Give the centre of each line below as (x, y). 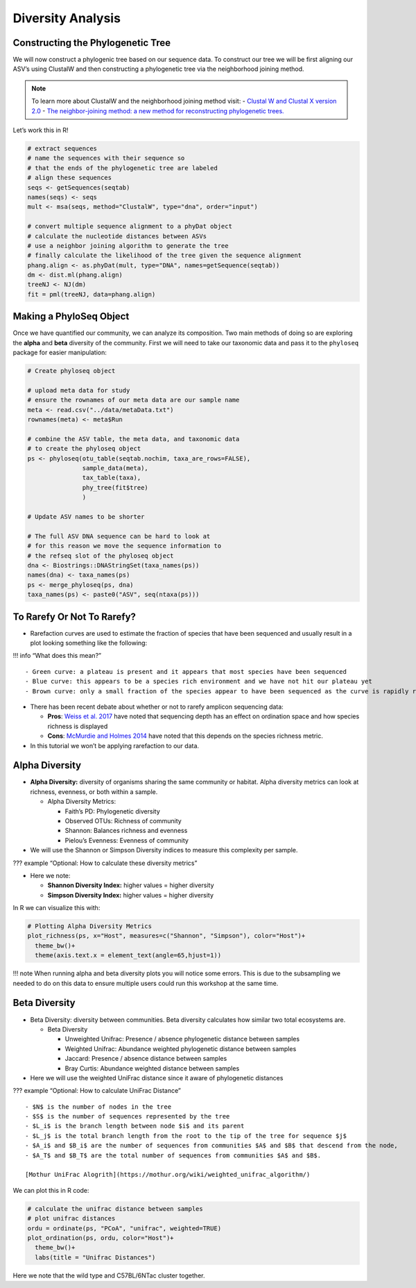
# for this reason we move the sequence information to (124, 546)
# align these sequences (70, 178)
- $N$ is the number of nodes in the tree (98, 1107)
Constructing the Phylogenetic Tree (92, 43)
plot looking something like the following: (89, 643)
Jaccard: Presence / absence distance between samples (146, 1059)
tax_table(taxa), (112, 478)
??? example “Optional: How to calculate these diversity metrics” (105, 863)
